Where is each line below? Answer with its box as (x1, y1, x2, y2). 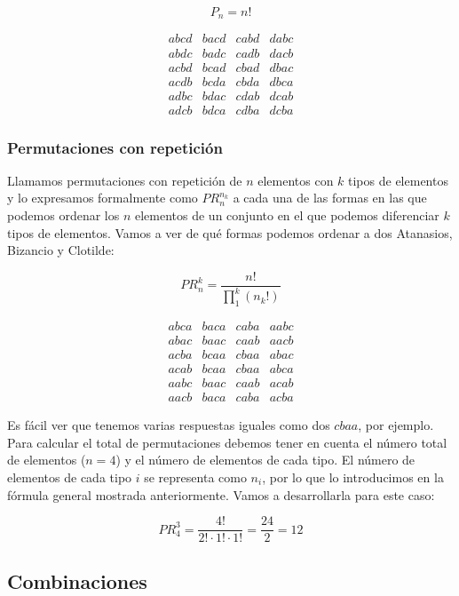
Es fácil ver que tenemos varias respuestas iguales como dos (7, 416, 330, 434)
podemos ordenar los (7, 206, 120, 225)
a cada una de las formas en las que (233, 188, 427, 207)
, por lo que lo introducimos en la (262, 468, 444, 486)
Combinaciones (7, 567, 147, 594)
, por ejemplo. (358, 416, 434, 434)
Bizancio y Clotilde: (7, 241, 115, 259)
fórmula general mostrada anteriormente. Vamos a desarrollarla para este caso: (7, 485, 435, 504)
